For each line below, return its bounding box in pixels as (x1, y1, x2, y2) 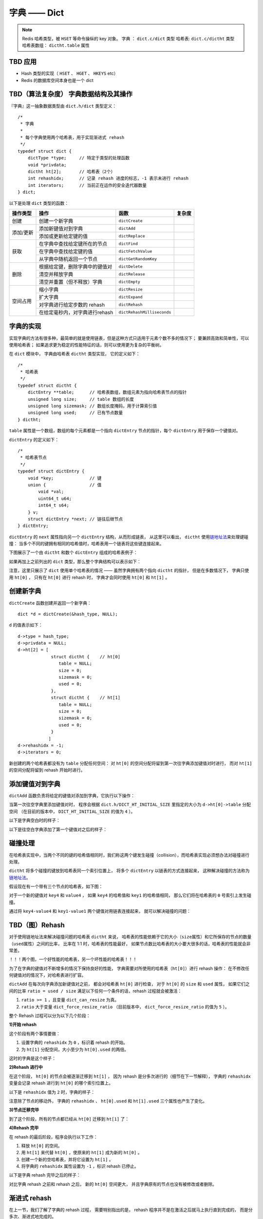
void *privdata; (27, 162, 67, 168)
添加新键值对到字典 (38, 225, 83, 232)
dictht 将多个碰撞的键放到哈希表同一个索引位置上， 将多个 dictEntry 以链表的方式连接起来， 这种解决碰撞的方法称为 (9, 868, 250, 874)
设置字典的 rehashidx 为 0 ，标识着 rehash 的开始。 (21, 1040, 128, 1045)
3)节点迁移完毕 (9, 1107, 39, 1113)
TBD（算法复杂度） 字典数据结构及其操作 (9, 90, 133, 98)
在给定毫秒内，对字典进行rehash (38, 309, 113, 315)
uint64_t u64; (38, 495, 72, 501)
